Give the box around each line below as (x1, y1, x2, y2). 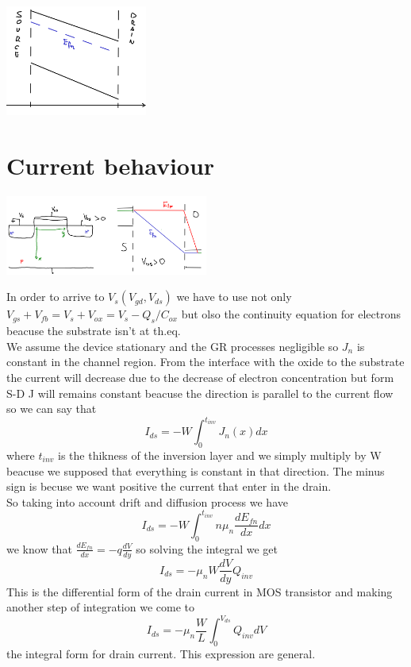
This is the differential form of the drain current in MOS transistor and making (6, 583, 393, 600)
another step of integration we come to (6, 599, 194, 615)
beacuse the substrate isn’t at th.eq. (6, 322, 181, 339)
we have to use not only (176, 288, 292, 305)
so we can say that (6, 400, 97, 417)
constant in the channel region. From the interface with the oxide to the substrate (6, 353, 405, 370)
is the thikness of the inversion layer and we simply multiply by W (58, 447, 382, 463)
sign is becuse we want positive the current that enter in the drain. (6, 478, 332, 495)
